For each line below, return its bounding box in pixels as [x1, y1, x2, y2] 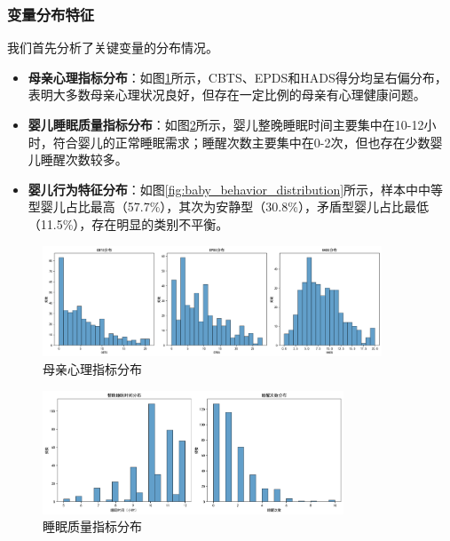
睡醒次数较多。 [40, 150, 128, 169]
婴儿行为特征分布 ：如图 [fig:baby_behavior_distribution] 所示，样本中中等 [28, 179, 444, 198]
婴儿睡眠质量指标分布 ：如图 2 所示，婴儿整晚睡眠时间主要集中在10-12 [28, 115, 424, 133]
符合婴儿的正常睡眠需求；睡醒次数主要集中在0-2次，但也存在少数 [52, 132, 430, 151]
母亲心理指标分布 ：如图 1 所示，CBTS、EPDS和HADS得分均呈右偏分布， [28, 68, 447, 86]
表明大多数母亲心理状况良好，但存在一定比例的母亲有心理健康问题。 [28, 85, 426, 104]
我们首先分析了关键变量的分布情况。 [7, 38, 218, 57]
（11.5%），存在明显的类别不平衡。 [28, 214, 229, 233]
